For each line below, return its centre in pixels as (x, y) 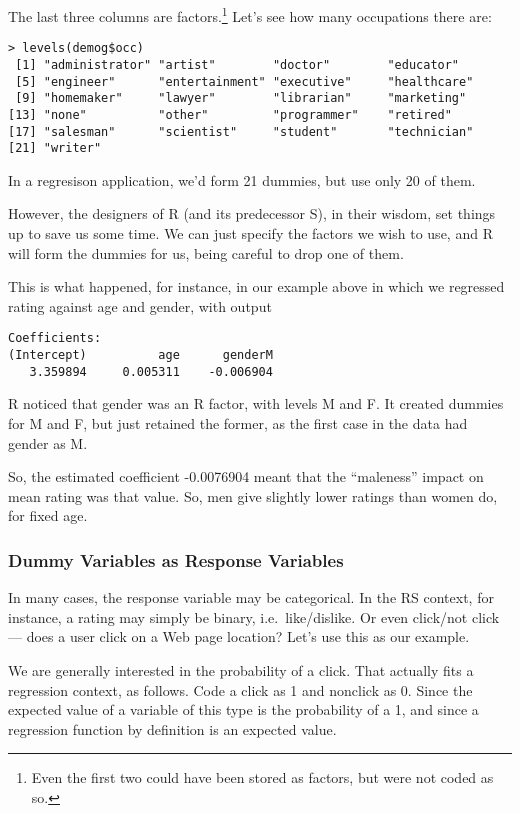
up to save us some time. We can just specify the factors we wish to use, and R (250, 233)
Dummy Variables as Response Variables (176, 559)
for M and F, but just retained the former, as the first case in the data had (238, 422)
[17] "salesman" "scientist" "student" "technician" (241, 131)
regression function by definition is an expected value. (172, 728)
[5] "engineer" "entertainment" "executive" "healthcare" (244, 81)
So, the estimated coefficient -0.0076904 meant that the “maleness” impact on (246, 476)
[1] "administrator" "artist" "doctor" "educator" (237, 64)
